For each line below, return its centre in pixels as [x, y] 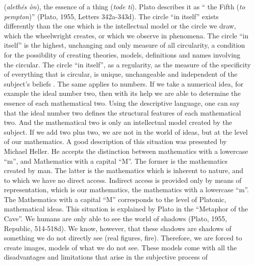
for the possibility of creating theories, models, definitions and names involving [122, 54]
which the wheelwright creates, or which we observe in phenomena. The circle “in [126, 35]
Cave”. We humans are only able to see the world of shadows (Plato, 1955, [115, 219]
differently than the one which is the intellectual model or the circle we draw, [120, 26]
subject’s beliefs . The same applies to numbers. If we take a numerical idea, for [124, 83]
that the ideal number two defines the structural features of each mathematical [123, 112]
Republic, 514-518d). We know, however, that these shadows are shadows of [118, 228]
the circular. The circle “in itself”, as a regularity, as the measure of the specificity [127, 64]
